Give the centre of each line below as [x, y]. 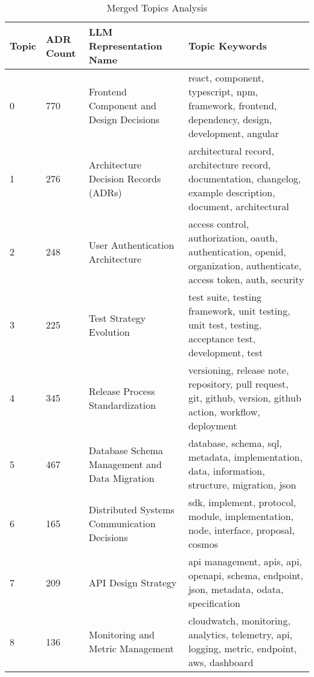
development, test [226, 352]
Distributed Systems [131, 509]
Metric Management [131, 648]
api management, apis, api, [245, 561]
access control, [219, 224]
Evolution [109, 332]
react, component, [226, 78]
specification [214, 603]
